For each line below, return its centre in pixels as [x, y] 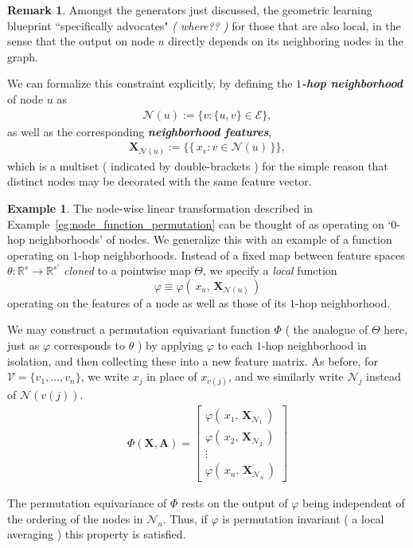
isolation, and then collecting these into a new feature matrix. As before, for [193, 360]
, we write [105, 376]
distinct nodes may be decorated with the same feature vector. [160, 181]
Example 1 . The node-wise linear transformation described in [160, 207]
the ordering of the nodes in [75, 518]
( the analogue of [327, 329]
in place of [172, 376]
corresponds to [89, 345]
